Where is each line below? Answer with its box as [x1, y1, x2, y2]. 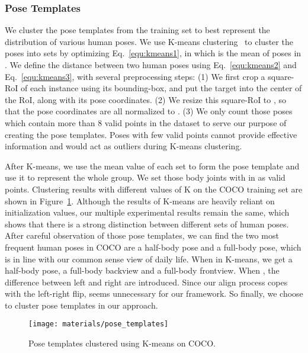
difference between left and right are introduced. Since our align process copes [5, 275, 288, 288]
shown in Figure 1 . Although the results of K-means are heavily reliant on [5, 194, 275, 207]
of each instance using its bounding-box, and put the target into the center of [21, 82, 302, 94]
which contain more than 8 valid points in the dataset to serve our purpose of [5, 116, 287, 129]
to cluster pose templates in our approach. [5, 299, 158, 311]
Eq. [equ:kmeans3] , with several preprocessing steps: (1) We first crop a [5, 70, 265, 82]
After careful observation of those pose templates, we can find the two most [5, 229, 279, 242]
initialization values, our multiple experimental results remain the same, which [5, 206, 290, 219]
